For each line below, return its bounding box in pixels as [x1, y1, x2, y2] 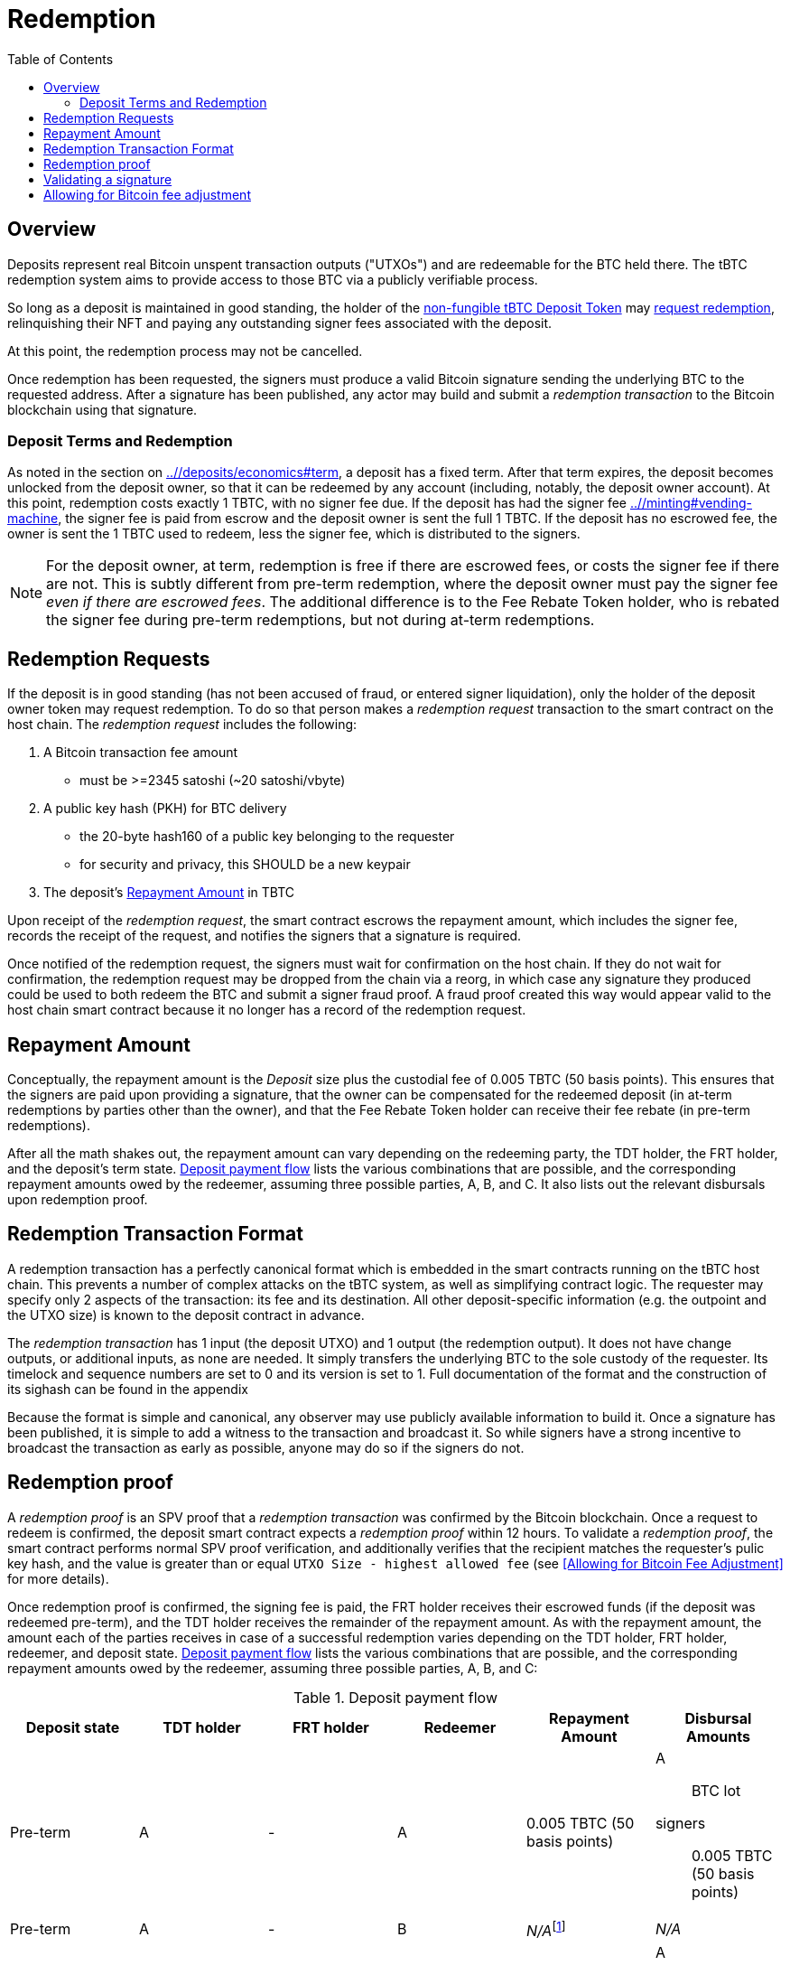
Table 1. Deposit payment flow [293, 1688, 497, 1707]
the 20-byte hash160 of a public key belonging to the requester [79, 828, 455, 845]
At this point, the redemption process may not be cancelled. [7, 342, 363, 359]
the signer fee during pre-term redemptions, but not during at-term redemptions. [46, 611, 595, 630]
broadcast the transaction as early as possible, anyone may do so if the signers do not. [7, 1439, 525, 1455]
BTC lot [691, 1781, 741, 1800]
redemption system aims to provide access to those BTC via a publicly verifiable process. [7, 271, 538, 287]
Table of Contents [7, 51, 114, 67]
